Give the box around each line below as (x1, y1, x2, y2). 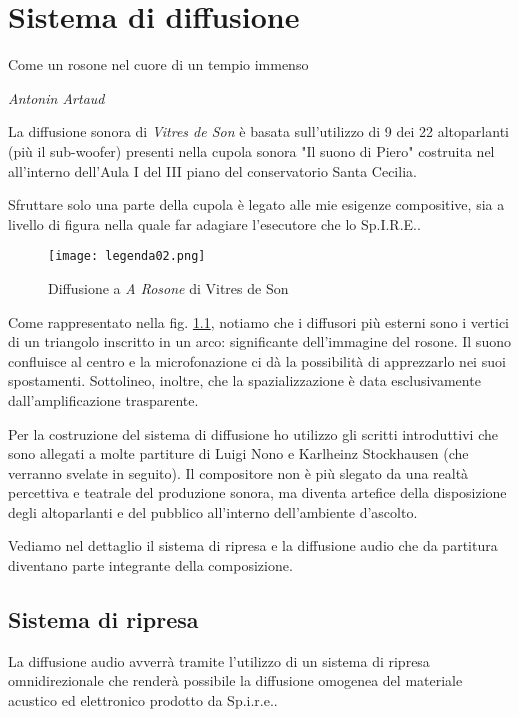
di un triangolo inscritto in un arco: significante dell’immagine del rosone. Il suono (8, 331, 511, 352)
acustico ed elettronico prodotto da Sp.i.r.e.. (8, 690, 278, 711)
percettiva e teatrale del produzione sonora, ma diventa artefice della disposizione (8, 482, 507, 503)
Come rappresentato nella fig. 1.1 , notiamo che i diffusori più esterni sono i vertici (8, 311, 510, 332)
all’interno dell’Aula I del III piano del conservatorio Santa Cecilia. (8, 160, 417, 181)
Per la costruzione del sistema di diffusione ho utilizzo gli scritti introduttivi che (8, 423, 498, 444)
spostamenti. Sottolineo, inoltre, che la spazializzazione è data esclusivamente (8, 370, 481, 391)
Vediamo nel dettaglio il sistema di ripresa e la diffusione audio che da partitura (8, 535, 498, 556)
